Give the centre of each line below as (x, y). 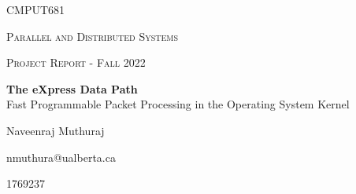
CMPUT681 (36, 9)
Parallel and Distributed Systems (92, 36)
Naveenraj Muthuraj (56, 130)
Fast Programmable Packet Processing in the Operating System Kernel (178, 104)
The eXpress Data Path (72, 88)
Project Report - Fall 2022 (76, 62)
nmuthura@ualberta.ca (61, 157)
